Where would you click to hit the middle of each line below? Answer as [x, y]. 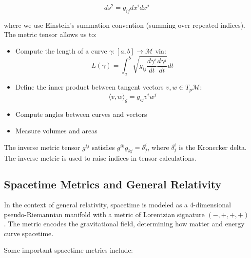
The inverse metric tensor [42, 147]
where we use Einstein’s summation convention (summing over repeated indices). [125, 25]
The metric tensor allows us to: [50, 34]
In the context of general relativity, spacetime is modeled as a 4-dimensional [117, 205]
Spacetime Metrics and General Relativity [113, 184]
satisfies [103, 147]
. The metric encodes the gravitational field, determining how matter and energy [124, 224]
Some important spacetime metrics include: [68, 249]
